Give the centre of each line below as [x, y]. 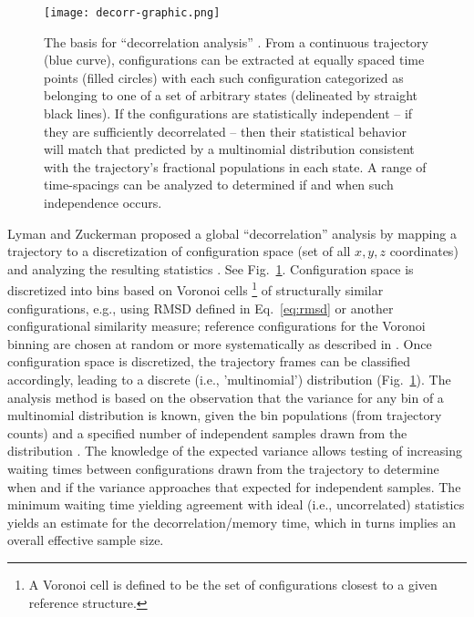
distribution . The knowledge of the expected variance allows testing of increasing [235, 451]
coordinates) [424, 251]
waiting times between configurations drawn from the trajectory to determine [223, 468]
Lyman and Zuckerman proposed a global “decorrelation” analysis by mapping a [232, 233]
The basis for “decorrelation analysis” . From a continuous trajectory [236, 41]
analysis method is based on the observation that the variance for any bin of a [226, 397]
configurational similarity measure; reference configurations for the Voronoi [216, 326]
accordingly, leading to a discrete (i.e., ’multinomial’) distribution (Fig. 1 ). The [229, 379]
